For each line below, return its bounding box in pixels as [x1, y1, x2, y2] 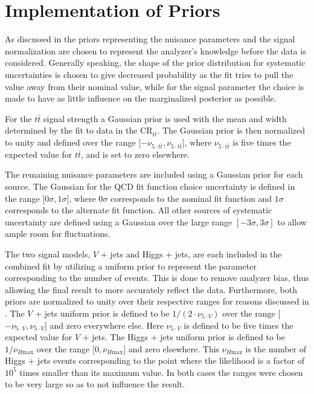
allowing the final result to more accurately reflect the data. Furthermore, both [5, 283, 297, 295]
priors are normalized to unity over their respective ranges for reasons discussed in [5, 295, 309, 308]
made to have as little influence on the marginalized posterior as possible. [5, 92, 277, 105]
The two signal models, [5, 247, 91, 260]
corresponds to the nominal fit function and [110, 192, 272, 204]
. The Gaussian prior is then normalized [157, 124, 306, 137]
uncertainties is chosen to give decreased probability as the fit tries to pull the [5, 68, 293, 80]
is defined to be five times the [184, 318, 293, 331]
